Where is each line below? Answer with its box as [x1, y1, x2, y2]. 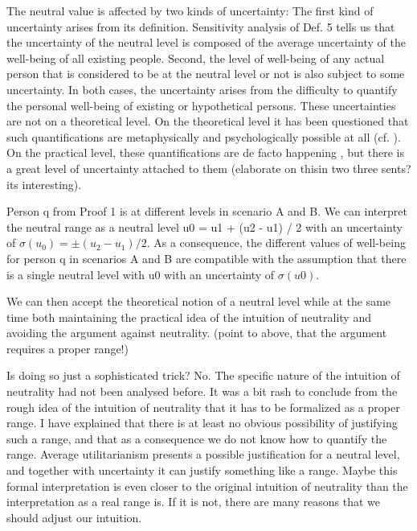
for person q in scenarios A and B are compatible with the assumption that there [6, 249, 407, 266]
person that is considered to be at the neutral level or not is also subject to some [6, 65, 405, 82]
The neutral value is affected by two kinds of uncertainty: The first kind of [6, 2, 374, 19]
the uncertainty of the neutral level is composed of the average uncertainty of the [6, 34, 406, 51]
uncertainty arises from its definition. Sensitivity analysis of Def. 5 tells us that [6, 18, 395, 35]
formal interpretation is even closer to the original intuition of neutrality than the [6, 477, 408, 494]
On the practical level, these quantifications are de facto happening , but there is [6, 144, 405, 161]
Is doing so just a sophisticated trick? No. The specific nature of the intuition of [6, 367, 400, 384]
